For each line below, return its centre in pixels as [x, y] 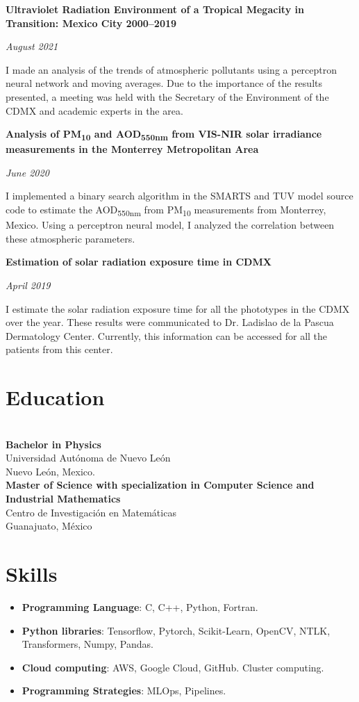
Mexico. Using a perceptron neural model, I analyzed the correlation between [170, 225]
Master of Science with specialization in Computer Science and [160, 485]
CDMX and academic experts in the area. [94, 110]
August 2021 [32, 46]
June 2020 [27, 172]
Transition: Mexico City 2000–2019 [91, 23]
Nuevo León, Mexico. [50, 471]
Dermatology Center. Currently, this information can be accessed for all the [167, 335]
